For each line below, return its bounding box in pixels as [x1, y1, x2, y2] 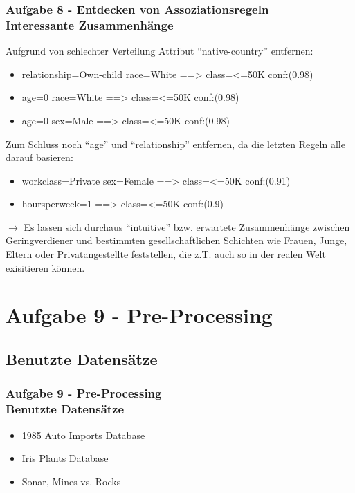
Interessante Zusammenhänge [6, 16, 174, 33]
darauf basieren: [6, 150, 73, 165]
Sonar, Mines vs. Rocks [21, 474, 121, 488]
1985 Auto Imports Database [21, 427, 145, 442]
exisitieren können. [6, 260, 85, 275]
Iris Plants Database [21, 451, 109, 465]
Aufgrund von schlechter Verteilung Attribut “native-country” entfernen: [6, 44, 313, 58]
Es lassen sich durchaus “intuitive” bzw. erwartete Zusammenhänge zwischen [24, 219, 350, 234]
